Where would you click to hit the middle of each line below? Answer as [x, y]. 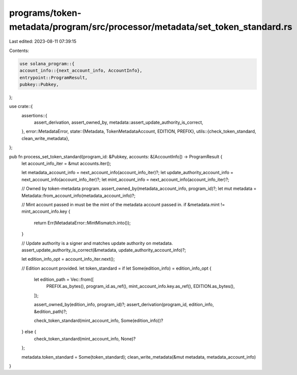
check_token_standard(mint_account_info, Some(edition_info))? [99, 321]
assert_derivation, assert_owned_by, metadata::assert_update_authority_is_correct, [119, 122]
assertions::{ [34, 115]
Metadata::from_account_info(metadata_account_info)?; [78, 195]
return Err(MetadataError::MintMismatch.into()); [82, 223]
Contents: [19, 50]
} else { [29, 332]
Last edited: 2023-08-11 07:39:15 [43, 42]
